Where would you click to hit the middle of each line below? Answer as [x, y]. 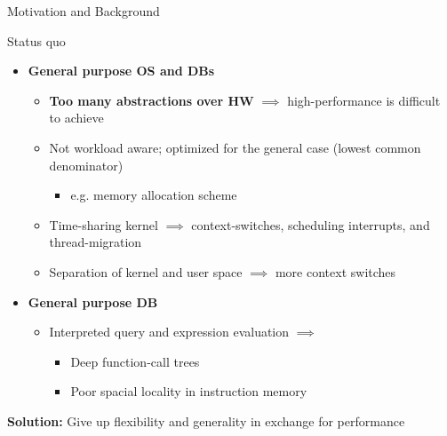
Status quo [36, 40]
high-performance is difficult [364, 100]
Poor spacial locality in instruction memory [189, 391]
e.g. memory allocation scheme [154, 195]
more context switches [335, 271]
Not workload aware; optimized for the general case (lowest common [235, 147]
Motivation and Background [84, 11]
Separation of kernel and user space [146, 271]
